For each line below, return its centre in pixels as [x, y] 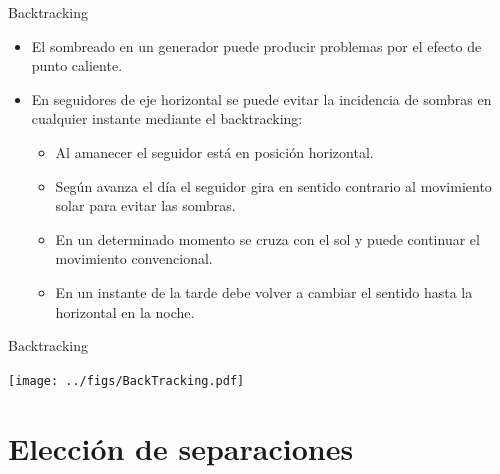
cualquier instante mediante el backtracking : [167, 118]
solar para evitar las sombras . [145, 205]
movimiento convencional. [134, 258]
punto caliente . [77, 65]
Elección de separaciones [181, 447]
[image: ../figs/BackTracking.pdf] [126, 380]
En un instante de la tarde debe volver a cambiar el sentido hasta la [264, 291]
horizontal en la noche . [125, 311]
